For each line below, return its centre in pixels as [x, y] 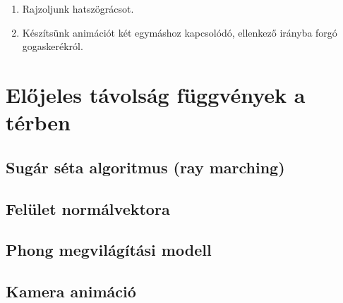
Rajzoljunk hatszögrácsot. [78, 8]
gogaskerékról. [53, 46]
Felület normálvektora [88, 208]
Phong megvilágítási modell [109, 250]
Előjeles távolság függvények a [156, 94]
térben [38, 122]
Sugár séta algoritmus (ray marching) [145, 167]
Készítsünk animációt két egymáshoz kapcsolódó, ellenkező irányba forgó [180, 32]
